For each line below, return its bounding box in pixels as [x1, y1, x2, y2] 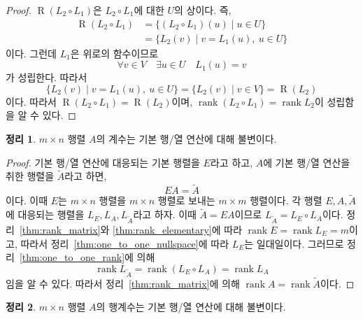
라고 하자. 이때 [133, 207, 197, 222]
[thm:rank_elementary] [113, 222, 212, 237]
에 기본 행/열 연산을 [263, 155, 350, 169]
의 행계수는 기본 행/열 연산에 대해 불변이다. [96, 299, 286, 314]
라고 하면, [64, 169, 107, 183]
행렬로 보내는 [157, 193, 215, 208]
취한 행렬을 [6, 169, 55, 183]
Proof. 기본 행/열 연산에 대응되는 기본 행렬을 [6, 155, 200, 169]
